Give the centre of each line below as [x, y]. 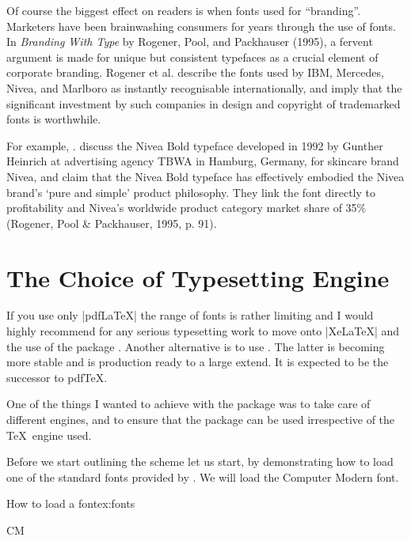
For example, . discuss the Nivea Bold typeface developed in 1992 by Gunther [195, 145]
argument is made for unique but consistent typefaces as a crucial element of [192, 57]
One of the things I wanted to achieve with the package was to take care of [188, 404]
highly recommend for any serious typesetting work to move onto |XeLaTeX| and [203, 331]
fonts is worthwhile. [54, 119]
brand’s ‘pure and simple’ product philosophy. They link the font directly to [191, 192]
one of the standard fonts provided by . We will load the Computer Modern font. [203, 477]
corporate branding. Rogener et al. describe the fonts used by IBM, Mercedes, [195, 72]
